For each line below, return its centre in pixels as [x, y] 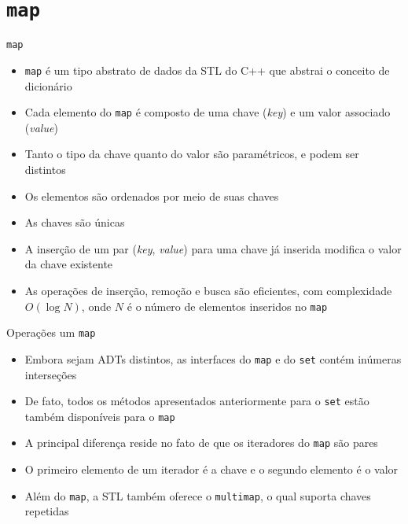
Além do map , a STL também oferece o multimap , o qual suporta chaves [198, 495]
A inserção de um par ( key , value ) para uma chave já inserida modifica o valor [213, 248]
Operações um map [51, 332]
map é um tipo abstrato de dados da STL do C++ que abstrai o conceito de [207, 70]
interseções [51, 374]
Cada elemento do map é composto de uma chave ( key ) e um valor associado [208, 112]
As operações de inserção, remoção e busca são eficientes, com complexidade [208, 290]
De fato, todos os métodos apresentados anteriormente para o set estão [197, 401]
